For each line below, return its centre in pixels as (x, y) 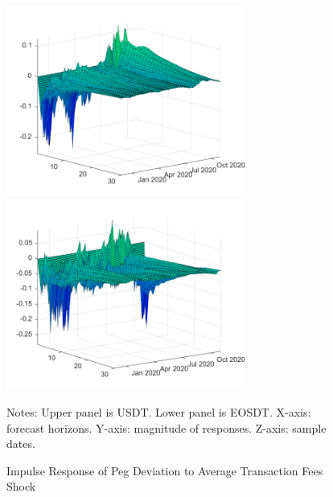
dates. (21, 444)
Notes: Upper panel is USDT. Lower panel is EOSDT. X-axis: (159, 411)
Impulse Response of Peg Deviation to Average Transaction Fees (165, 470)
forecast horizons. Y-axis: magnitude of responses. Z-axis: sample (166, 427)
